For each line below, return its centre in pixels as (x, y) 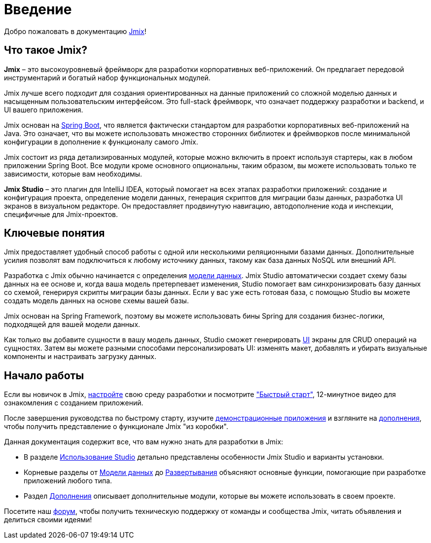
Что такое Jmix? (46, 50)
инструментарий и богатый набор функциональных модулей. (107, 77)
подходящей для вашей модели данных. (72, 325)
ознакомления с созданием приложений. (74, 403)
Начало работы (44, 375)
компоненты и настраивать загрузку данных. (80, 357)
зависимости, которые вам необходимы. (73, 174)
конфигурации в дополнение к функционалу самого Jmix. (101, 142)
